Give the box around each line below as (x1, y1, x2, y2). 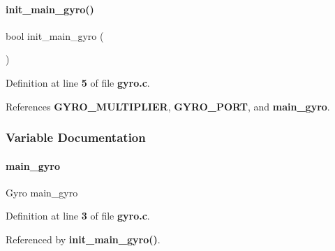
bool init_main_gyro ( (6, 28, 104, 43)
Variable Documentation (6, 129, 146, 146)
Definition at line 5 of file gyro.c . (6, 75, 150, 89)
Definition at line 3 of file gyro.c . (6, 208, 150, 223)
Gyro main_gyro (6, 185, 78, 199)
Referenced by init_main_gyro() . (6, 232, 161, 246)
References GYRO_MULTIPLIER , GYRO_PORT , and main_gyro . (6, 99, 330, 113)
